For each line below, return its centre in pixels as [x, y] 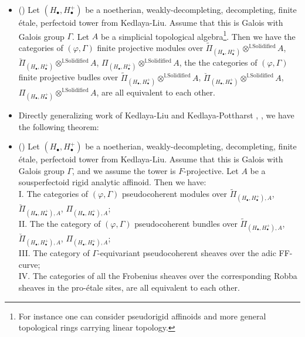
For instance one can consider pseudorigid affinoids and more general [142, 316]
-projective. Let [211, 170]
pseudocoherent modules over [174, 194]
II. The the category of [60, 223]
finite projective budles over [68, 77]
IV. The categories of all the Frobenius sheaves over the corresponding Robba [158, 276]
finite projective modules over [150, 48]
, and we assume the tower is [124, 170]
